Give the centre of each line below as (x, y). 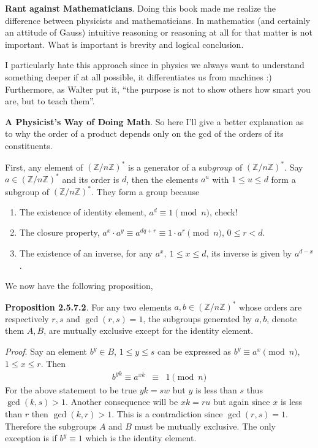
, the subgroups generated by (197, 318)
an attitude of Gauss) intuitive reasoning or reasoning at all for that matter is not (159, 32)
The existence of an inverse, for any (86, 253)
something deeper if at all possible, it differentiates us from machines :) (138, 76)
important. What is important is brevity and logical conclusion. (124, 44)
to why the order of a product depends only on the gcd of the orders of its (144, 133)
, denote (282, 318)
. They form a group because (146, 191)
